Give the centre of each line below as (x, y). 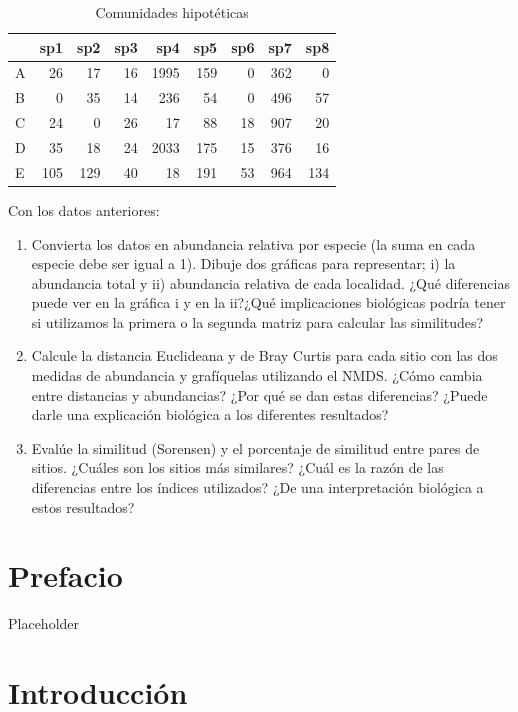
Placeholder (44, 623)
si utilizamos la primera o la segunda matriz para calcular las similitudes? (257, 321)
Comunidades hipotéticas (172, 12)
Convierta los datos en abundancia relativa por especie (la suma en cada (253, 243)
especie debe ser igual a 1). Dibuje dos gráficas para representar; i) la (243, 263)
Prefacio (65, 575)
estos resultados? (83, 506)
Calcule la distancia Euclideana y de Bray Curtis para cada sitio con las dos (264, 355)
